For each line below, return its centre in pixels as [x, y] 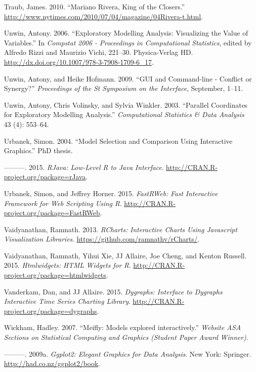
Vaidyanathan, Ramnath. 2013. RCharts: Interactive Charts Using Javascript [121, 229]
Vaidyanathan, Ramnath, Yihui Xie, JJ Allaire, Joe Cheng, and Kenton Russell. [125, 255]
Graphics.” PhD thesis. [38, 150]
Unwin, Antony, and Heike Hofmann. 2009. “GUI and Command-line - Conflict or [128, 78]
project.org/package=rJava [45, 177]
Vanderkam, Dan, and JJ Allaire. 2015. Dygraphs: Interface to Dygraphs [113, 291]
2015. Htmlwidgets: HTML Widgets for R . [67, 265]
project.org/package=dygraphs [51, 310]
